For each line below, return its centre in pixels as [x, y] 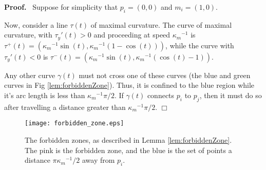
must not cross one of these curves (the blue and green [165, 75]
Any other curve [30, 75]
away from [98, 160]
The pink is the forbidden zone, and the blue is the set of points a [128, 150]
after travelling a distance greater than [65, 107]
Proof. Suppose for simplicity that [61, 7]
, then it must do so [231, 95]
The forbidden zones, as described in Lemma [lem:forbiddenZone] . [128, 140]
